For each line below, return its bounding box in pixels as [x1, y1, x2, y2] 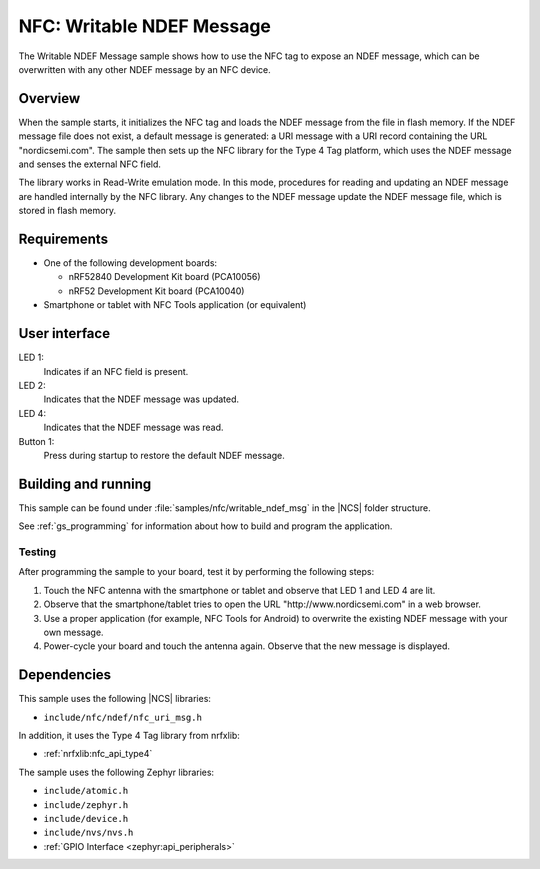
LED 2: [18, 379, 46, 391]
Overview [18, 90, 81, 107]
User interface [18, 325, 110, 342]
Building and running [18, 475, 152, 492]
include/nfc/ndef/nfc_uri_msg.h [43, 711, 202, 723]
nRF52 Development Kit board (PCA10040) [68, 285, 245, 297]
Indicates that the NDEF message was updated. [43, 393, 240, 405]
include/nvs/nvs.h [43, 827, 134, 839]
